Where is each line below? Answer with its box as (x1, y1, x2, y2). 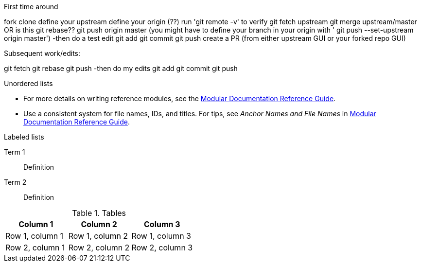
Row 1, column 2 (68, 231, 128, 241)
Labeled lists (4, 133, 44, 141)
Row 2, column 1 (5, 243, 65, 252)
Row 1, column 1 (5, 231, 64, 241)
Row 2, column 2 (68, 243, 130, 252)
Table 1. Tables (72, 208, 126, 218)
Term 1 (4, 148, 25, 156)
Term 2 (4, 178, 27, 186)
